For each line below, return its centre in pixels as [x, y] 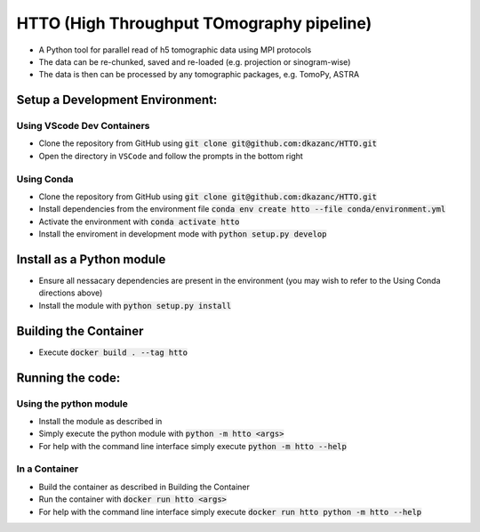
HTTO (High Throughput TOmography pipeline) [194, 23]
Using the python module [72, 403]
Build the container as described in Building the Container [144, 487]
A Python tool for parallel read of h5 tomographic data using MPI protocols [175, 50]
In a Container [48, 469]
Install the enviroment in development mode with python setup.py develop [183, 234]
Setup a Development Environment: [117, 100]
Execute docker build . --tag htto [113, 352]
